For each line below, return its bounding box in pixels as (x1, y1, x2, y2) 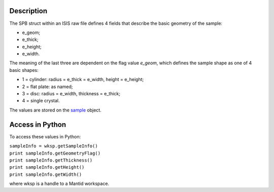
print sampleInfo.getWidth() (9, 171, 82, 177)
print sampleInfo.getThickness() (9, 157, 93, 163)
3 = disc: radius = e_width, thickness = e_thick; (22, 91, 120, 97)
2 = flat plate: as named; (22, 84, 73, 90)
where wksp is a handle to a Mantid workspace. (9, 180, 109, 187)
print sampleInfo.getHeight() (9, 165, 85, 170)
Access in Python (9, 120, 66, 129)
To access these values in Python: (9, 133, 81, 139)
